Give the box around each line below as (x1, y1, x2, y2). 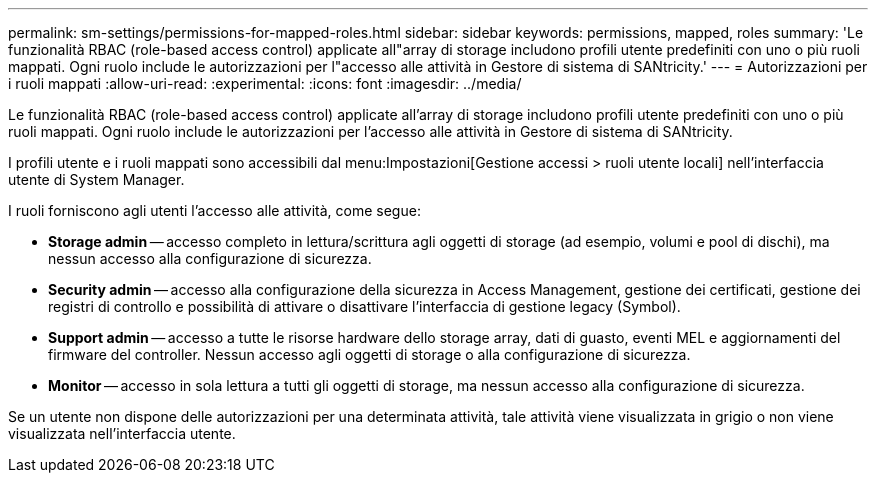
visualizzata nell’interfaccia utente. (8, 425, 236, 442)
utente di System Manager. (8, 171, 185, 188)
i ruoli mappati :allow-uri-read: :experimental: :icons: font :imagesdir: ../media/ (8, 75, 522, 92)
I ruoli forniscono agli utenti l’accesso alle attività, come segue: (8, 202, 421, 219)
